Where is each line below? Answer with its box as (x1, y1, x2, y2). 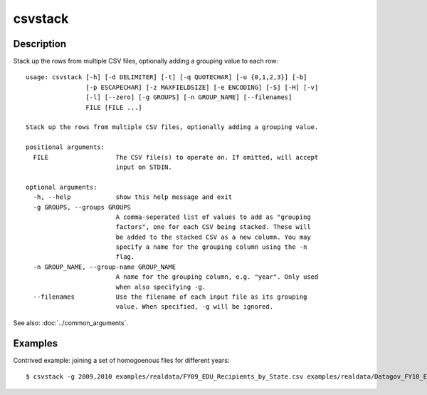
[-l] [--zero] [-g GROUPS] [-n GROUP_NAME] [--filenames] (85, 93, 292, 101)
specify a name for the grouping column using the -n (115, 243, 307, 251)
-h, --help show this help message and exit (33, 193, 233, 201)
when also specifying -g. (115, 282, 206, 291)
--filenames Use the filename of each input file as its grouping (33, 293, 307, 301)
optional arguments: (26, 183, 97, 191)
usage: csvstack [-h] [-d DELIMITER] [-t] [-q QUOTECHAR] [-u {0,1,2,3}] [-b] (26, 73, 307, 81)
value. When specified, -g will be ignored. (115, 303, 274, 311)
